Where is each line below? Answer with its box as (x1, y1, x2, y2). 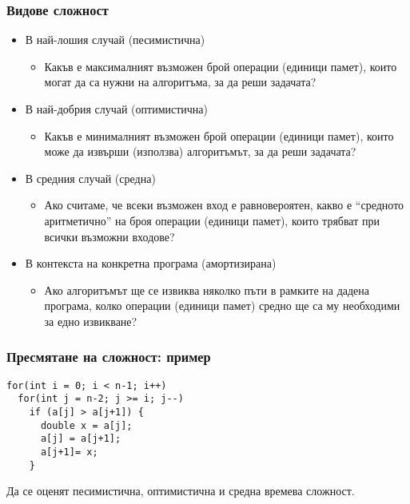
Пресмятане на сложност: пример (6, 347, 211, 367)
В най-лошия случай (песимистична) (25, 31, 205, 48)
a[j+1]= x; (40, 446, 98, 458)
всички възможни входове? (44, 228, 175, 244)
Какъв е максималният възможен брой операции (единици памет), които (44, 58, 397, 74)
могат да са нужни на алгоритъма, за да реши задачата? (44, 73, 316, 90)
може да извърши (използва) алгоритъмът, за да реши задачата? (44, 143, 356, 160)
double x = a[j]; (40, 419, 133, 431)
